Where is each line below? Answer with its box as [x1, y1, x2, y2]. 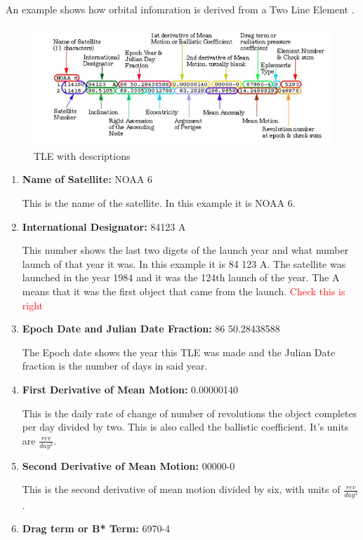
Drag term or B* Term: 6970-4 [22, 521, 171, 536]
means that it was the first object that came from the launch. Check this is [22, 283, 345, 298]
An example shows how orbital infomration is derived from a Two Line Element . [6, 2, 355, 16]
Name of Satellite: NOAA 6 [22, 172, 152, 187]
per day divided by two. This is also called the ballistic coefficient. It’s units [22, 419, 349, 434]
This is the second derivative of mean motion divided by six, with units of [22, 482, 341, 497]
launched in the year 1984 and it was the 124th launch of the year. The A [22, 270, 340, 285]
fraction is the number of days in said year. [22, 358, 208, 373]
